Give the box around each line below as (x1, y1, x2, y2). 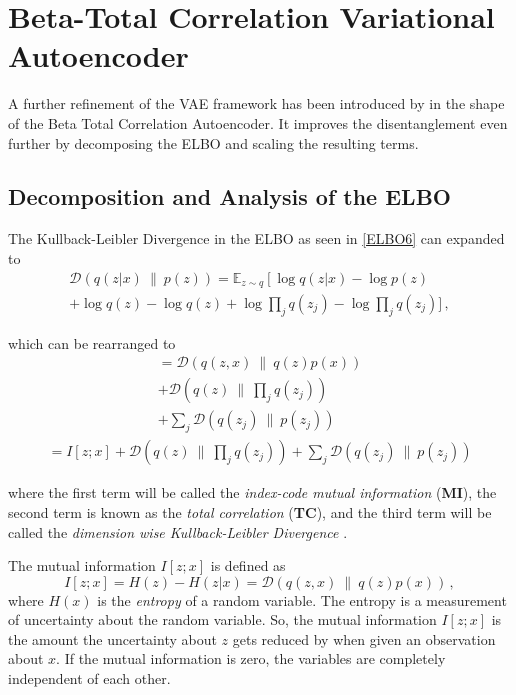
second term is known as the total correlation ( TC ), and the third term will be (8, 501, 492, 522)
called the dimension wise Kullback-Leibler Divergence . (8, 521, 348, 542)
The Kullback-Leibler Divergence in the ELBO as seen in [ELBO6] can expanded (8, 228, 505, 249)
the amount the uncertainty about (8, 628, 217, 649)
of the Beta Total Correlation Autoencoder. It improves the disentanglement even (8, 112, 508, 133)
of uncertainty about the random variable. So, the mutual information (8, 609, 437, 630)
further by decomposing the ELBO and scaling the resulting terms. (8, 132, 419, 153)
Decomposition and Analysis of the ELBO (8, 181, 451, 212)
